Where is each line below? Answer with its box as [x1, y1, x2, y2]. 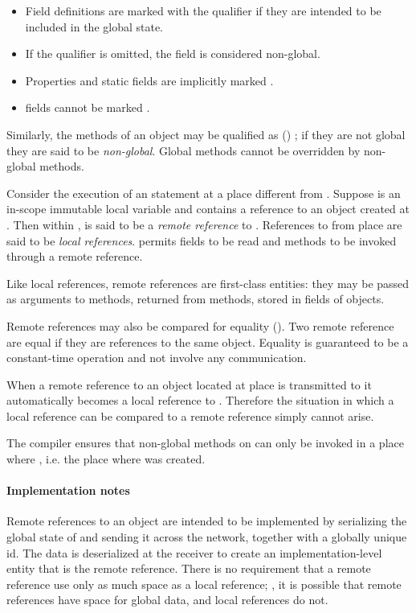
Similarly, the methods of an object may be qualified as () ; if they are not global [6, 125, 406, 142]
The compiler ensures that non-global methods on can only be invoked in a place [6, 434, 404, 451]
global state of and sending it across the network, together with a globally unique [6, 529, 407, 545]
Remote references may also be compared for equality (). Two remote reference [6, 317, 394, 334]
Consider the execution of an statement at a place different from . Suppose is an [6, 184, 401, 201]
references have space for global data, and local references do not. [6, 591, 328, 608]
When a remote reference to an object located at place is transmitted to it [6, 376, 372, 393]
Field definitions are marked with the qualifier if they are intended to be [25, 2, 381, 19]
